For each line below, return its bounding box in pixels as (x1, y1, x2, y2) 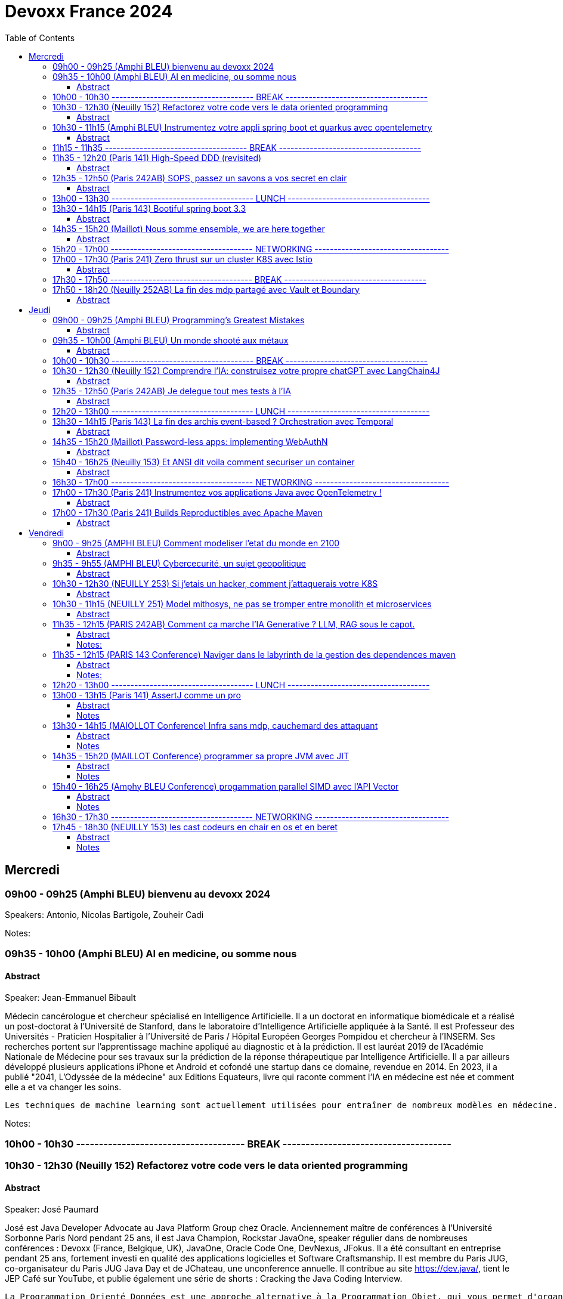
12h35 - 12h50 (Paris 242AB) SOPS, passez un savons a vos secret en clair (52, 172, 347, 183)
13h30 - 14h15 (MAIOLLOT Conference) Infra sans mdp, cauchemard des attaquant (52, 720, 378, 731)
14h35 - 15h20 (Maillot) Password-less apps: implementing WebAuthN (52, 436, 328, 447)
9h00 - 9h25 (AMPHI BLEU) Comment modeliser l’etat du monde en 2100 (52, 537, 340, 548)
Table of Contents (5, 32, 75, 43)
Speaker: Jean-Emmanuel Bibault (5, 992, 136, 1003)
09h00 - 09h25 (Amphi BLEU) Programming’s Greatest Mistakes (52, 314, 305, 325)
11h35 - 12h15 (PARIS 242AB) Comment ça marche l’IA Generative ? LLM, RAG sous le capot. (52, 618, 415, 629)
